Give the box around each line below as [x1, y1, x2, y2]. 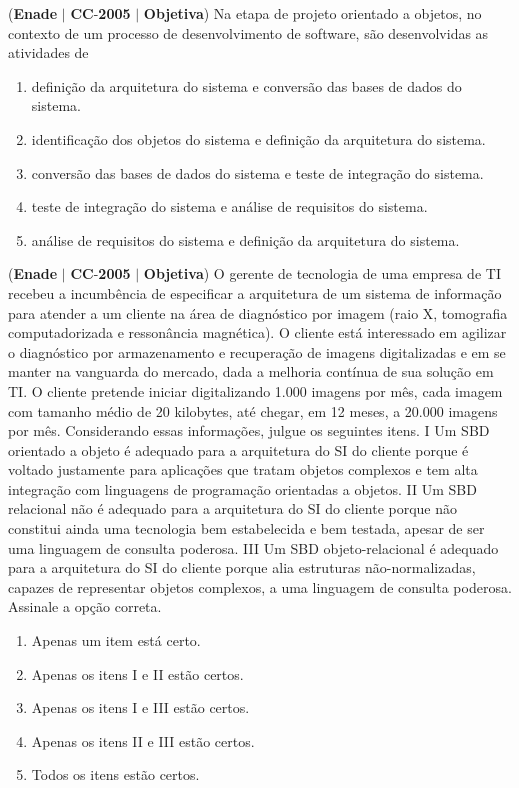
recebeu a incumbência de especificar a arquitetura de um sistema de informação [8, 282, 502, 303]
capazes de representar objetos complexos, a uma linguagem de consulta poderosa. [8, 576, 512, 597]
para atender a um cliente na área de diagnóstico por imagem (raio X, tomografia [8, 302, 508, 323]
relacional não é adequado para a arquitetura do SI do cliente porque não [8, 498, 458, 519]
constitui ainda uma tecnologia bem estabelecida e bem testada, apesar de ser [8, 518, 485, 539]
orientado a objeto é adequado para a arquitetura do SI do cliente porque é [8, 439, 469, 460]
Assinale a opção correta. [8, 596, 162, 617]
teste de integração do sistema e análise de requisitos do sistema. [31, 196, 428, 217]
